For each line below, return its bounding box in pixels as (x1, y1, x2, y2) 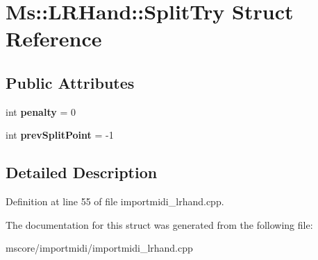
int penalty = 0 (6, 104, 76, 119)
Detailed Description (6, 162, 158, 183)
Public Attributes (6, 71, 135, 93)
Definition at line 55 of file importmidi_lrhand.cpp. (6, 194, 224, 209)
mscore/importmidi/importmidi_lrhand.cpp (6, 241, 193, 255)
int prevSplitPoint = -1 (6, 128, 114, 142)
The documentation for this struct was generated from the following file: (6, 217, 313, 232)
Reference (6, 24, 102, 53)
